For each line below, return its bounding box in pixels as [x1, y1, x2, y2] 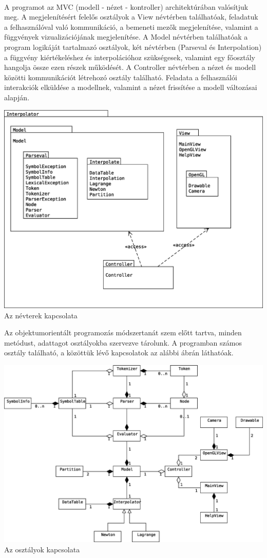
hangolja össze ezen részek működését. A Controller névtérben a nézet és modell [4, 62, 256, 73]
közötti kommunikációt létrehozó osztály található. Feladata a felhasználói [4, 71, 237, 82]
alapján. [4, 92, 30, 102]
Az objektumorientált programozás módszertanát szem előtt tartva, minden [4, 327, 242, 338]
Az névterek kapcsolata [4, 310, 78, 320]
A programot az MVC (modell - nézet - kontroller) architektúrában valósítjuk [4, 1, 249, 12]
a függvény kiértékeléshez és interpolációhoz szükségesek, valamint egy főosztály [4, 51, 255, 62]
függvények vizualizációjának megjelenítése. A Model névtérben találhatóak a [4, 31, 248, 42]
